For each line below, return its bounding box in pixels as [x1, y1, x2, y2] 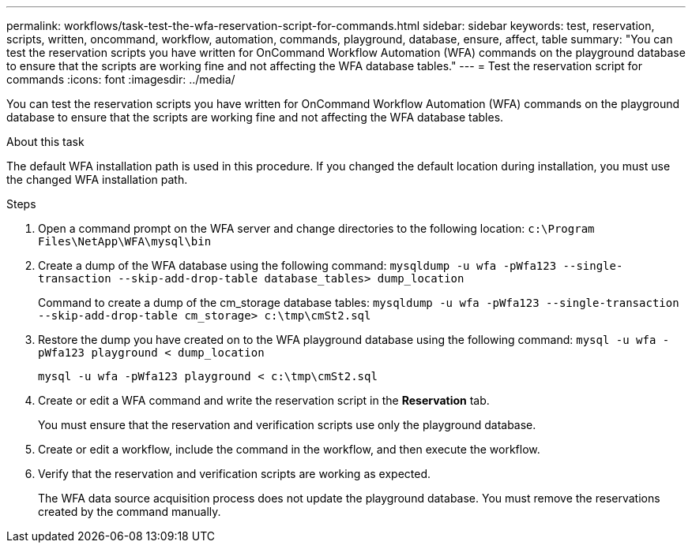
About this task [6, 135, 85, 148]
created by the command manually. [38, 505, 221, 518]
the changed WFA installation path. [6, 173, 188, 186]
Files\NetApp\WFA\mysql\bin [38, 235, 212, 248]
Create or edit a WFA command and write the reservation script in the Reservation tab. [38, 394, 490, 407]
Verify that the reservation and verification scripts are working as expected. [38, 467, 431, 480]
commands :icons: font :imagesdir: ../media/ [6, 73, 235, 86]
